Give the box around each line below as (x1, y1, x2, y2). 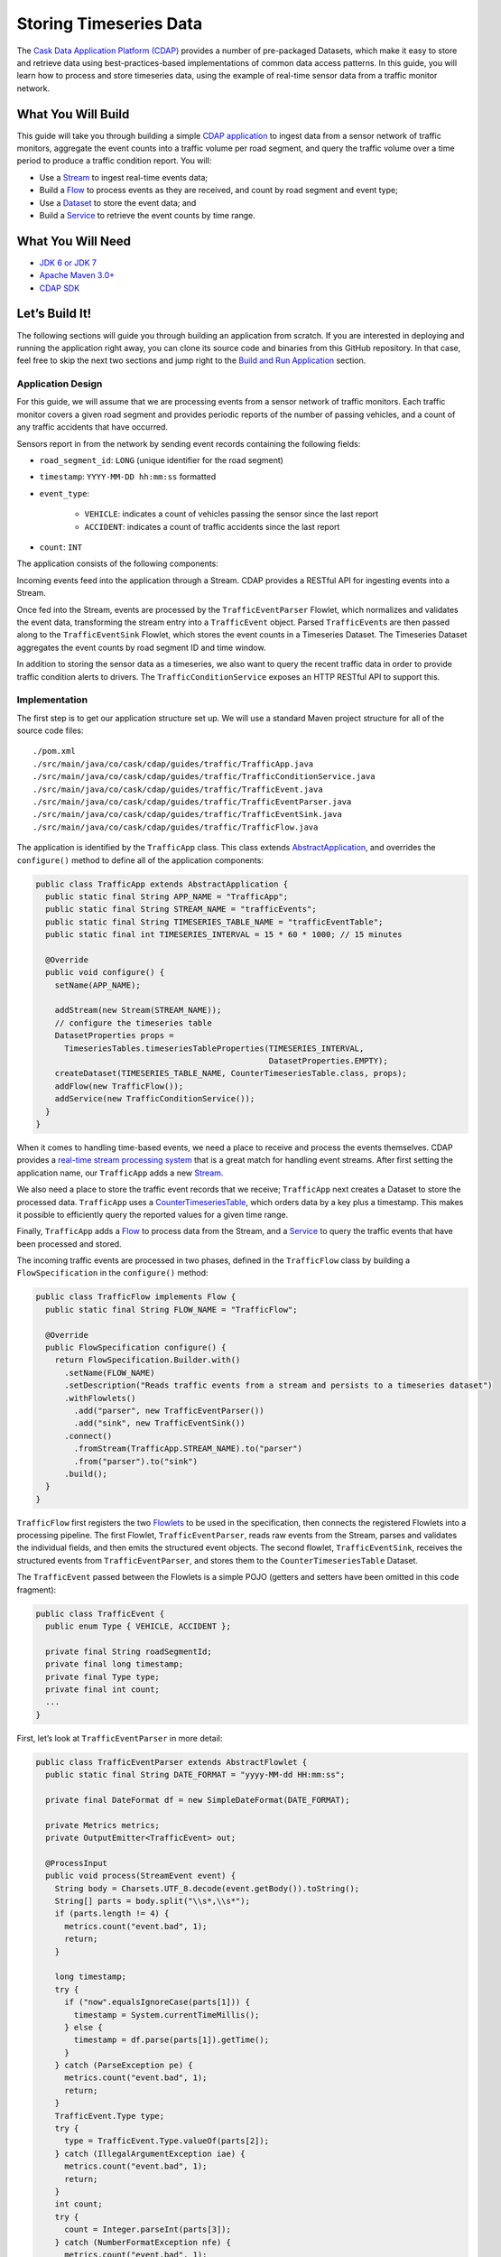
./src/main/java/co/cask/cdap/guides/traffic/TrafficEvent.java (32, 784, 324, 794)
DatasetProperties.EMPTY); (268, 1056, 388, 1066)
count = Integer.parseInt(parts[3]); (64, 2224, 232, 2234)
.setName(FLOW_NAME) (64, 1368, 155, 1378)
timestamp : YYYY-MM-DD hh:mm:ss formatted (39, 471, 217, 482)
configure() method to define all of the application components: (16, 854, 264, 866)
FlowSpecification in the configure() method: (16, 1268, 209, 1278)
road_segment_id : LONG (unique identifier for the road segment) (39, 455, 284, 466)
